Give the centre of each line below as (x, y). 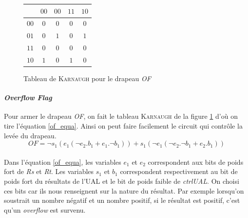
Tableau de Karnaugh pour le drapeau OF (87, 78)
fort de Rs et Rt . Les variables (49, 171)
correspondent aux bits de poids (196, 162)
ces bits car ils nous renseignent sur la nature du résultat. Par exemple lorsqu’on (124, 190)
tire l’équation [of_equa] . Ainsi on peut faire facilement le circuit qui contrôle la (123, 125)
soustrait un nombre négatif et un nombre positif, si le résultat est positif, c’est (122, 200)
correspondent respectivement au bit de (179, 171)
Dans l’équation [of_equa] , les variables (63, 162)
